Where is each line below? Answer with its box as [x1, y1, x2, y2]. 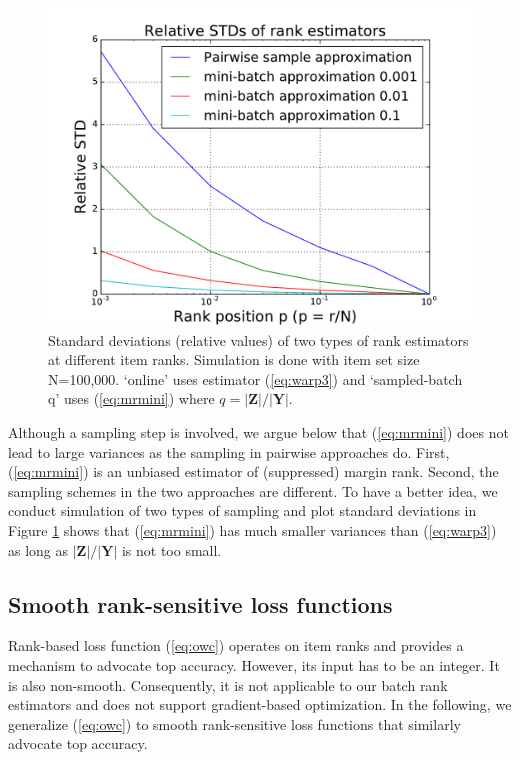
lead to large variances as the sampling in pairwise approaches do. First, [8, 441, 450, 462]
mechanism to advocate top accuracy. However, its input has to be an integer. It [8, 654, 500, 675]
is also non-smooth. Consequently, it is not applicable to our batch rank [8, 674, 448, 695]
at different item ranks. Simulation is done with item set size [48, 349, 420, 370]
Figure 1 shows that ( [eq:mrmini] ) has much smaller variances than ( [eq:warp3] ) [8, 519, 497, 540]
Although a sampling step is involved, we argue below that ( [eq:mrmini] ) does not [8, 421, 509, 442]
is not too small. [121, 539, 222, 560]
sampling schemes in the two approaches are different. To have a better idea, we [8, 480, 498, 501]
